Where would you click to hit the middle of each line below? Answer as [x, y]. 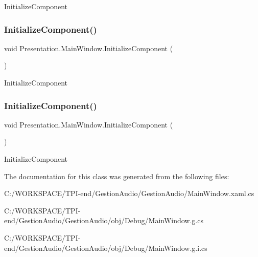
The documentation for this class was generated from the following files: [117, 176]
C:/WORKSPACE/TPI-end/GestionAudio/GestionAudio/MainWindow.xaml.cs [129, 193]
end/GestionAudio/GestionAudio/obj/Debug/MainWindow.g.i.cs [106, 248]
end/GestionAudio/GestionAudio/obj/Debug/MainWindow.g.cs [104, 220]
